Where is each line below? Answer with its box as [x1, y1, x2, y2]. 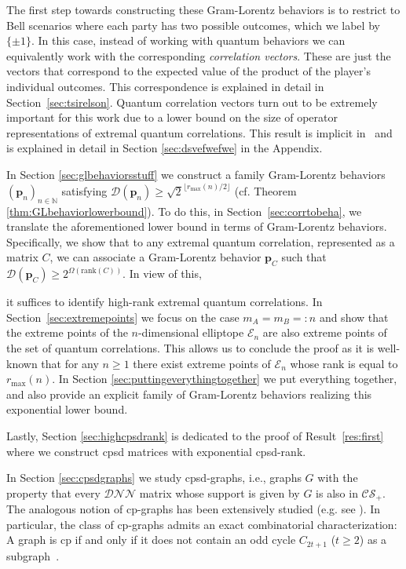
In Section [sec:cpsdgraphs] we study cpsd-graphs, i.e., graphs [6, 469, 302, 486]
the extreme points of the [6, 324, 128, 341]
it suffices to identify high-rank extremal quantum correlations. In [6, 294, 323, 310]
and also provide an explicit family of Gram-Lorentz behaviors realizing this [6, 385, 372, 402]
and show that [319, 308, 389, 325]
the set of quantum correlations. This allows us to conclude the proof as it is [6, 339, 375, 356]
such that [281, 249, 327, 265]
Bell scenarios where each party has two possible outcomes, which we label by [6, 16, 380, 33]
